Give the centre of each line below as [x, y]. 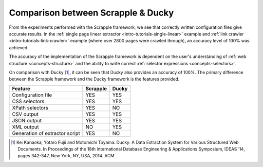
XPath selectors [30, 108]
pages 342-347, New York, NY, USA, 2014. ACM [66, 156]
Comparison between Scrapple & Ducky [91, 13]
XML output [25, 127]
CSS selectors [28, 101]
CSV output [25, 114]
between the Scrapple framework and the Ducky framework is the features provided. [94, 79]
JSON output [27, 120]
